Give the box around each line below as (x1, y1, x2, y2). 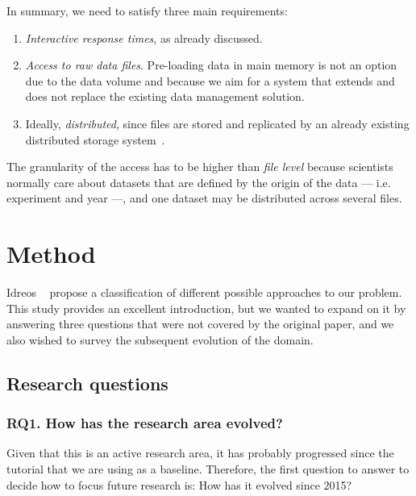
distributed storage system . (25, 131, 165, 148)
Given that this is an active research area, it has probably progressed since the (6, 444, 394, 461)
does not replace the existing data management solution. (25, 88, 305, 105)
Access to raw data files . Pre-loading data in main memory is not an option (25, 56, 397, 73)
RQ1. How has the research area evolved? (6, 413, 283, 433)
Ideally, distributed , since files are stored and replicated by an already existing (25, 115, 410, 131)
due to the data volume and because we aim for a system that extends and (25, 72, 395, 89)
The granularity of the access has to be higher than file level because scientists (6, 158, 393, 175)
